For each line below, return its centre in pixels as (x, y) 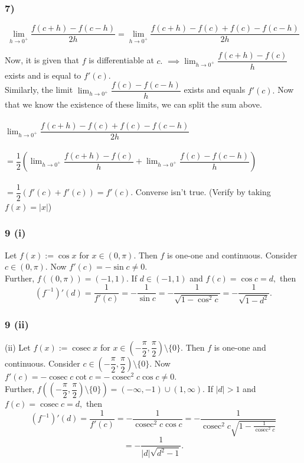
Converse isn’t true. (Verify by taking (203, 192)
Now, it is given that (42, 60)
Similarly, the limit (39, 90)
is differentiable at (121, 60)
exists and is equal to (43, 75)
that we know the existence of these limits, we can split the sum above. (133, 104)
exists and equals (215, 90)
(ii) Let (18, 347)
